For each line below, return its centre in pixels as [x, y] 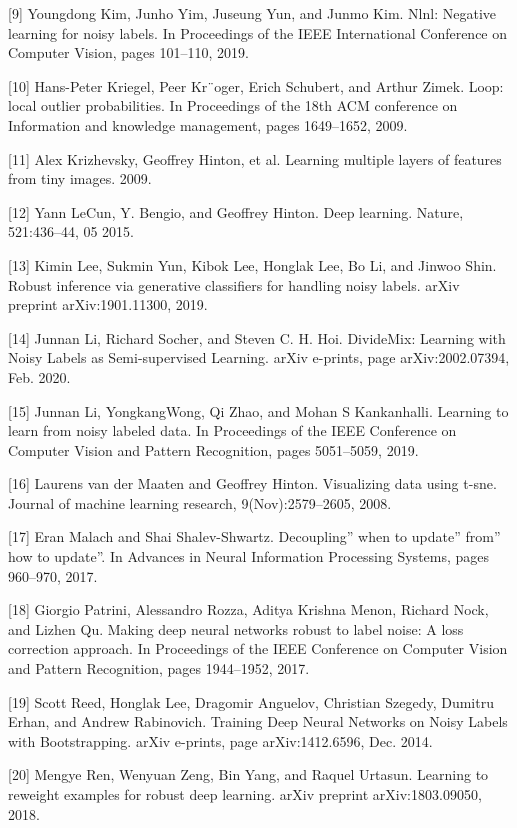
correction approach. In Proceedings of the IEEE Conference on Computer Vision [258, 648]
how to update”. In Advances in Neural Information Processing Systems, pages [249, 556]
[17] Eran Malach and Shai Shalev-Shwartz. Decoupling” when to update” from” [254, 536]
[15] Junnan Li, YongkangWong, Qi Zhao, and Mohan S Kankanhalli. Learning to [258, 410]
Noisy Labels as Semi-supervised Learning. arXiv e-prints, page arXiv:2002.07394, [259, 357]
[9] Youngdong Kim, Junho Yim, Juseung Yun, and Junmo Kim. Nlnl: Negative [252, 13]
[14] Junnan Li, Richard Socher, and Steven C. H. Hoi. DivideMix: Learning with [257, 337]
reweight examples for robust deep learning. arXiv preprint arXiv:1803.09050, [245, 794]
